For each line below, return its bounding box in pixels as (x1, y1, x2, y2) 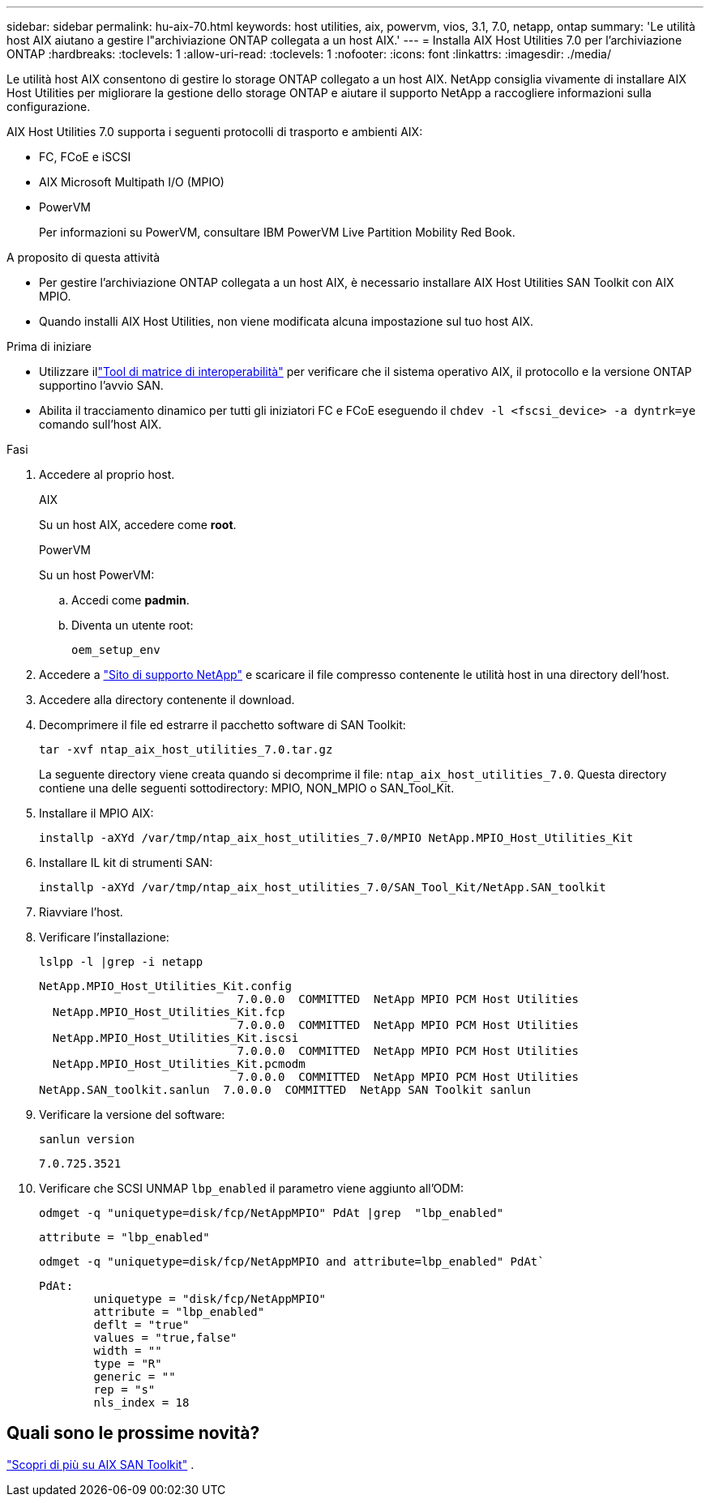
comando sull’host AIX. (39, 417, 162, 431)
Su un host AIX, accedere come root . (39, 518, 237, 532)
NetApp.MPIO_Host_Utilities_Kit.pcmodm (52, 1057, 306, 1070)
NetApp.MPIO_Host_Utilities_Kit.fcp (52, 1006, 285, 1018)
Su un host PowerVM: (39, 568, 155, 582)
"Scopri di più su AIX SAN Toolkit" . (6, 1457, 195, 1471)
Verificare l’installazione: (39, 930, 169, 944)
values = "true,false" (93, 1331, 237, 1344)
